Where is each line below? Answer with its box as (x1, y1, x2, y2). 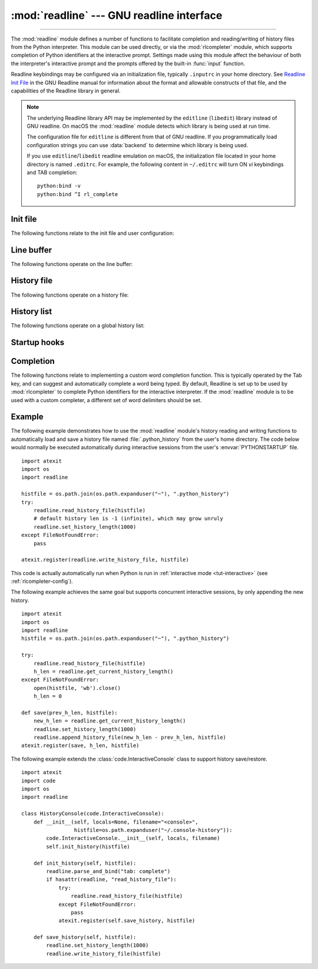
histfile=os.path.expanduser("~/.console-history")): (74, 827, 233, 833)
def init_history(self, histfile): (33, 860, 137, 867)
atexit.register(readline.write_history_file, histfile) (21, 556, 190, 563)
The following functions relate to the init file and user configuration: (11, 230, 174, 237)
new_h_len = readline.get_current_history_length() (33, 718, 186, 724)
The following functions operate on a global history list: (11, 322, 145, 329)
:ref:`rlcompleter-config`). (11, 578, 73, 585)
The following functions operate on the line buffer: (11, 260, 133, 267)
